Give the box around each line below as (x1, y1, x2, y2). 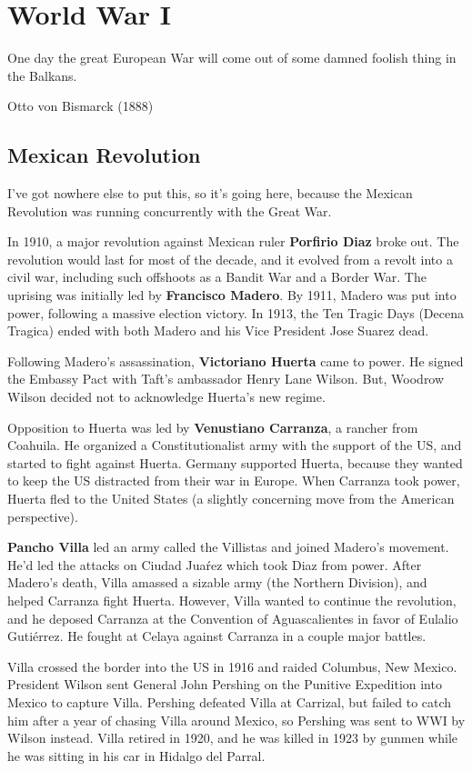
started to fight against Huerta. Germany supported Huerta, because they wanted (7, 453, 463, 472)
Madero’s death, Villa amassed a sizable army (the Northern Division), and (7, 573, 427, 592)
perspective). (7, 506, 78, 526)
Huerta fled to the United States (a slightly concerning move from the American (7, 489, 455, 508)
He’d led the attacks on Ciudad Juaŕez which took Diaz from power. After (7, 555, 422, 574)
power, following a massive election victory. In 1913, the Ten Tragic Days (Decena (7, 303, 464, 322)
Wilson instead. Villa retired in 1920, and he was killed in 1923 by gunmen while (7, 728, 457, 747)
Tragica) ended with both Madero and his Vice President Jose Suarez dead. (7, 321, 429, 340)
